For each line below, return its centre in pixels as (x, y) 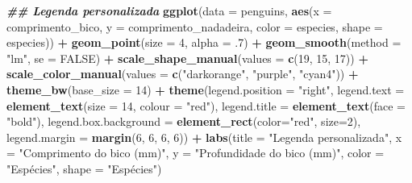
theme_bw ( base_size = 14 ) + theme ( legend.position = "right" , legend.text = (206, 89)
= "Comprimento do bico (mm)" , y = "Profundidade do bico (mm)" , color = (196, 153)
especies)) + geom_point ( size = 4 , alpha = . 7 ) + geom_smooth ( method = (204, 42)
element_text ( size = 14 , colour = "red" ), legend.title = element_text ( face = (206, 105)
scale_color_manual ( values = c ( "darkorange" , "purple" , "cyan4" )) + (183, 74)
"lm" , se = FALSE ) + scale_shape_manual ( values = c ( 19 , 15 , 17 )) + (187, 58)
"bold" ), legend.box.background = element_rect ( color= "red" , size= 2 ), (184, 121)
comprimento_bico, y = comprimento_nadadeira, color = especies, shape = (195, 26)
